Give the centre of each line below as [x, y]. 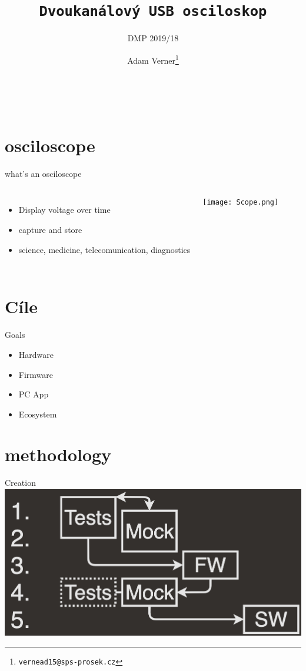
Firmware [36, 374]
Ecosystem [38, 414]
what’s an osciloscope [43, 173]
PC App [34, 394]
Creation [20, 483]
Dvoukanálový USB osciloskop [153, 11]
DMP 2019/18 [153, 38]
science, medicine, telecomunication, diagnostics [104, 249]
